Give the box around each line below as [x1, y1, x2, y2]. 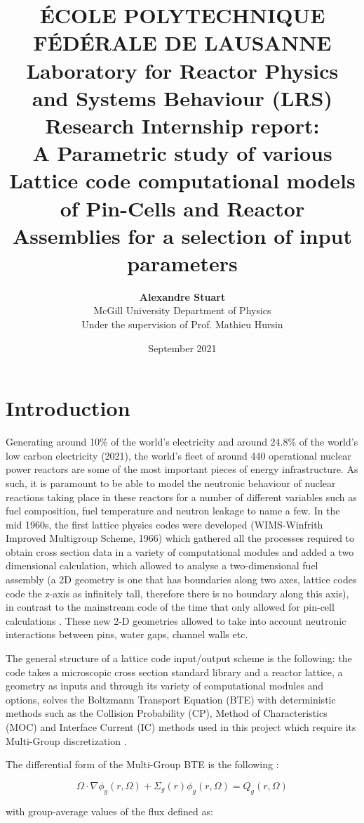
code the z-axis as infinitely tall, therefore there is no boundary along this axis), [6, 585, 349, 600]
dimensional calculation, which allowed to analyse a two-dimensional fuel [6, 558, 318, 573]
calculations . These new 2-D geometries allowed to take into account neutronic [6, 613, 346, 628]
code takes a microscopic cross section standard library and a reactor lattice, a [6, 664, 343, 679]
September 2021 [148, 340, 217, 355]
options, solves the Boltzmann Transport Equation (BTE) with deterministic [6, 692, 336, 706]
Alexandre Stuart [139, 289, 226, 304]
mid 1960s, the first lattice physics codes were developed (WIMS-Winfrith [6, 517, 323, 531]
